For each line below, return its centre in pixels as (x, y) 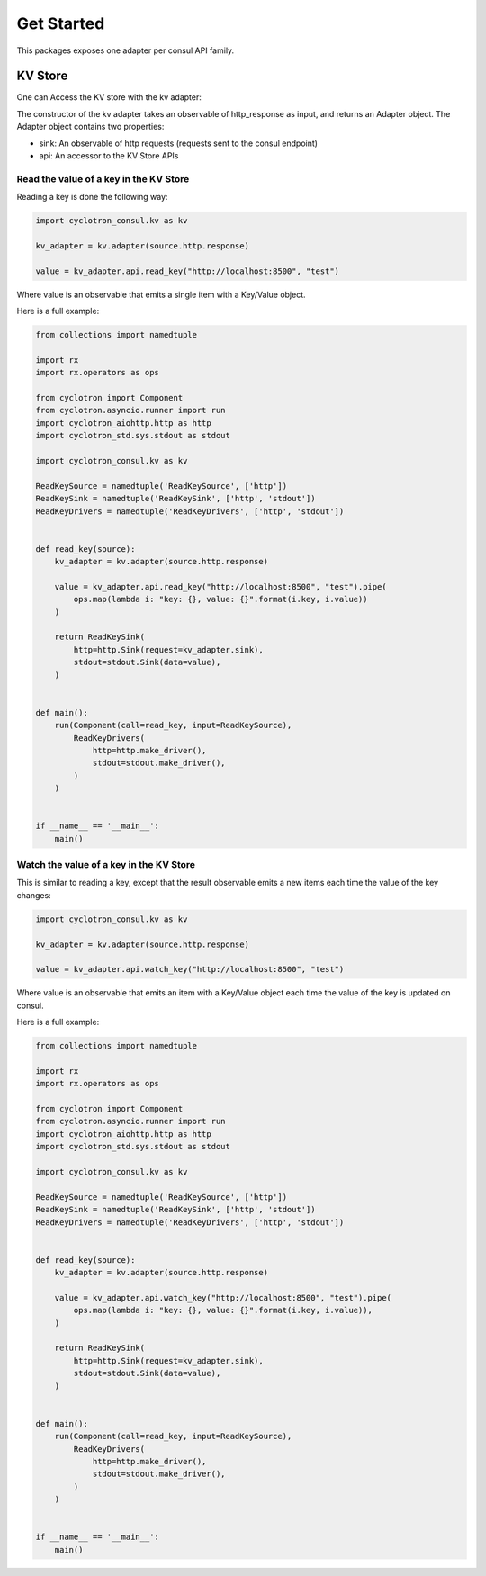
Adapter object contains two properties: (90, 127)
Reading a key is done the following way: (92, 197)
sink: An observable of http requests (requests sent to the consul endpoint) (179, 143)
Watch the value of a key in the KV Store (106, 865)
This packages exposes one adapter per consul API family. (126, 50)
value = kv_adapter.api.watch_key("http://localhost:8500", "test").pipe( (223, 1297)
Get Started (61, 23)
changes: (34, 895)
